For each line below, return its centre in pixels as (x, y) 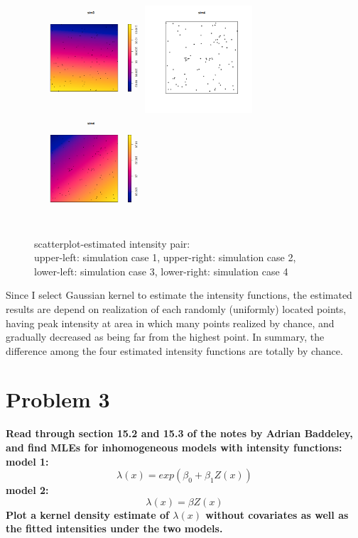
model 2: (27, 490)
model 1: (27, 461)
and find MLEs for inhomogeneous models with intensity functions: (174, 447)
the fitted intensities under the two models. (114, 528)
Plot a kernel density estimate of (87, 514)
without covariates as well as (277, 514)
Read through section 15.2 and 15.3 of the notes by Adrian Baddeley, (179, 433)
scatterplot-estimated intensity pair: (112, 243)
